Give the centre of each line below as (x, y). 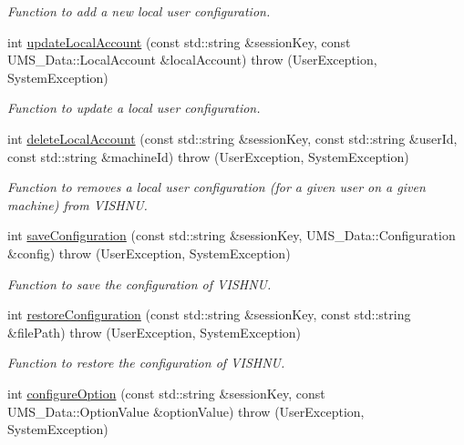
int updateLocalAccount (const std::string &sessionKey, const (179, 41)
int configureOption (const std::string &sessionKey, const (166, 393)
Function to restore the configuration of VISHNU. (146, 363)
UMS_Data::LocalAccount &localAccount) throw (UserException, (192, 60)
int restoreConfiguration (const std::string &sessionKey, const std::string (209, 314)
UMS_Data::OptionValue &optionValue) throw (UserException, (186, 411)
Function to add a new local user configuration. (139, 11)
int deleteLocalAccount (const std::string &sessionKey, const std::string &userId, (232, 138)
